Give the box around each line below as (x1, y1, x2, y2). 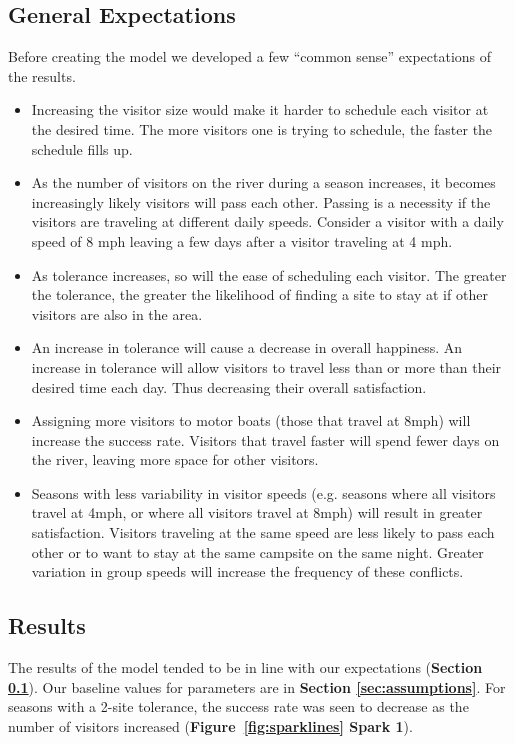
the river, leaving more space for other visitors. (31, 449, 319, 470)
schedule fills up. (31, 138, 133, 159)
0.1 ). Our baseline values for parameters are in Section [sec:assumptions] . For (8, 676, 506, 697)
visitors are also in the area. (31, 303, 203, 324)
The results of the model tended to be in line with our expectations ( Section (8, 657, 483, 678)
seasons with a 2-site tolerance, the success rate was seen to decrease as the (8, 696, 469, 717)
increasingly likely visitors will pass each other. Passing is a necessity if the (31, 191, 491, 212)
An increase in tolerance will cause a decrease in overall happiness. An (31, 337, 463, 358)
